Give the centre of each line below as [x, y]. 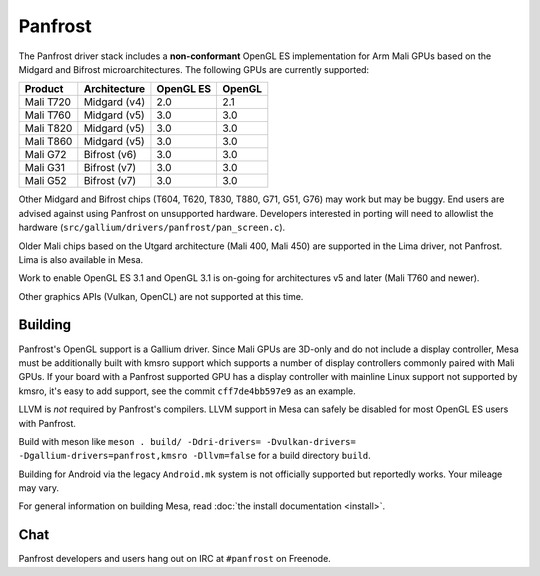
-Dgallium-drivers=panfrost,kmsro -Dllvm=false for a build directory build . [195, 456]
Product [44, 89]
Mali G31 [44, 168]
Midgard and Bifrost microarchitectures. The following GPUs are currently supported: [194, 69]
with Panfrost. [47, 423]
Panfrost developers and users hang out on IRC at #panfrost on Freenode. [175, 559]
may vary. [39, 488]
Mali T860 [48, 142]
